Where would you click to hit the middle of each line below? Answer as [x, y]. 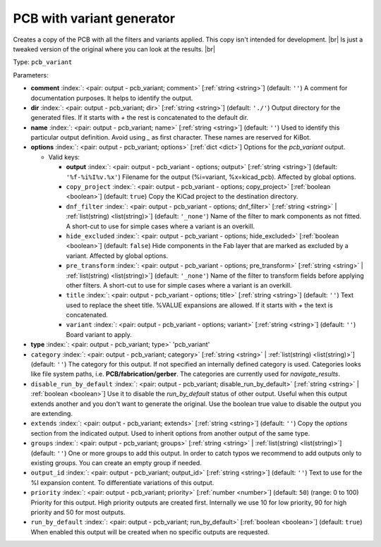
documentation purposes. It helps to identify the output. [112, 98]
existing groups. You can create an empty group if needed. [116, 462]
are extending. [52, 413]
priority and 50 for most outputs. [78, 512]
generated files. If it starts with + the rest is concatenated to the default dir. [140, 118]
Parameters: [31, 75]
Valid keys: [64, 157]
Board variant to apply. [99, 334]
